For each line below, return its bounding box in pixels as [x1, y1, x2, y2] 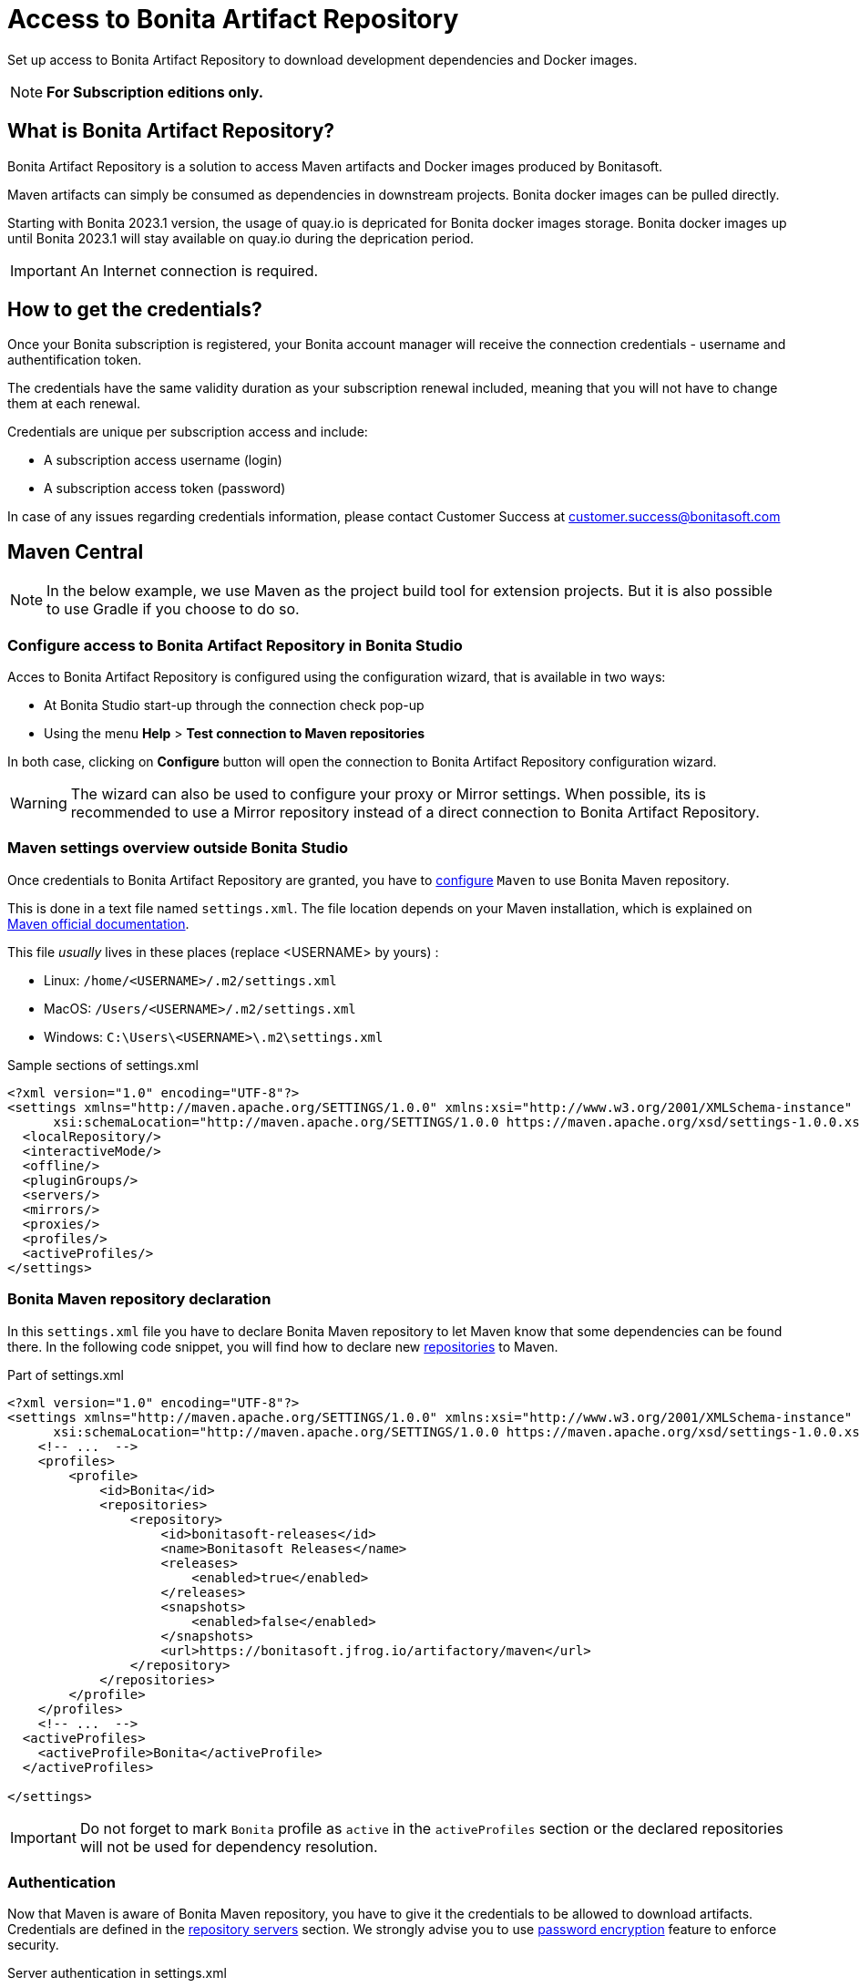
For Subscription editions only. [46, 82, 264, 101]
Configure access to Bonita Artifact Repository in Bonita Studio [7, 635, 463, 654]
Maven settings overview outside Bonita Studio [7, 839, 349, 858]
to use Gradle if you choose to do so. [46, 600, 300, 619]
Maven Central [7, 540, 144, 563]
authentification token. [7, 352, 142, 368]
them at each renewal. [7, 396, 141, 412]
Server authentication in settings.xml [7, 1965, 227, 1982]
